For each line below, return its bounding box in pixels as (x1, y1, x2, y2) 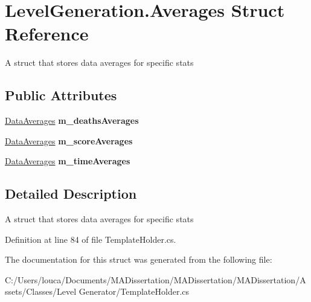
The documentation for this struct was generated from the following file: (5, 253, 272, 266)
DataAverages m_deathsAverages (5, 114, 139, 127)
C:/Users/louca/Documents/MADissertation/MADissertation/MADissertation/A (5, 273, 306, 286)
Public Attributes (5, 86, 117, 104)
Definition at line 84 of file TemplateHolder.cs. (5, 233, 176, 245)
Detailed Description (5, 184, 137, 203)
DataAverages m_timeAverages (5, 155, 130, 167)
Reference (5, 21, 89, 46)
